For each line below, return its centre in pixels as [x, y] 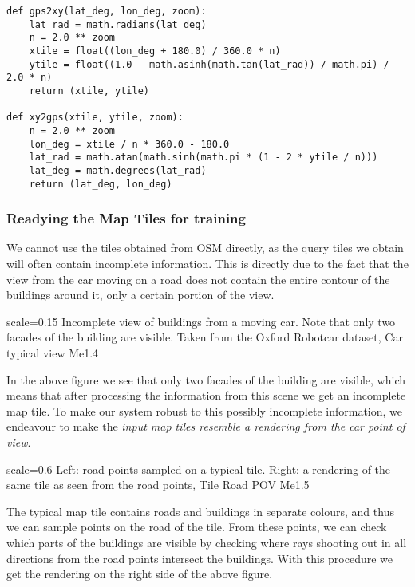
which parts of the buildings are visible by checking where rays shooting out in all [207, 542]
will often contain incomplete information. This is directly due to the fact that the [207, 263]
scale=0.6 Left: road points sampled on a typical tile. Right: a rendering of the [199, 469]
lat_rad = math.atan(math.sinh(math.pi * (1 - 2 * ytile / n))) [204, 158]
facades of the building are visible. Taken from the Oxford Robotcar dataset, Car [205, 337]
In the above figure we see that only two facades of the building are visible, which [206, 379]
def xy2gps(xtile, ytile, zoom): [95, 118]
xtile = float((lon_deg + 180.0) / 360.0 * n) [155, 51]
